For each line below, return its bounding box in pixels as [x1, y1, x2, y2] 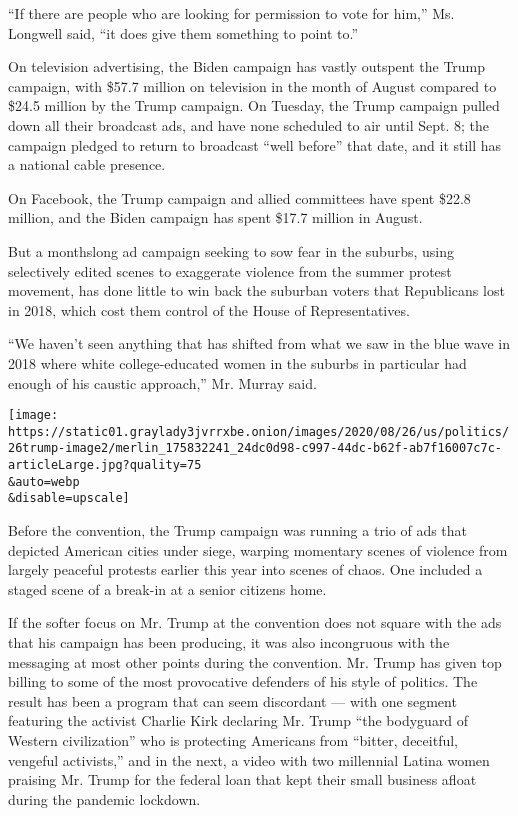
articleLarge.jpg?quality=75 [8, 458, 202, 473]
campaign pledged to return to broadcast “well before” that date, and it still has [8, 134, 502, 155]
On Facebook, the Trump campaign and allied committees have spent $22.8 [8, 187, 471, 208]
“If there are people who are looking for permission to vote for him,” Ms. [8, 3, 455, 23]
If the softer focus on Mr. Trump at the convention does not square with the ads [8, 612, 502, 633]
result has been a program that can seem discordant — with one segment [8, 690, 457, 711]
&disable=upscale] [8, 491, 130, 506]
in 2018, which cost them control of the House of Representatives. [8, 299, 410, 320]
